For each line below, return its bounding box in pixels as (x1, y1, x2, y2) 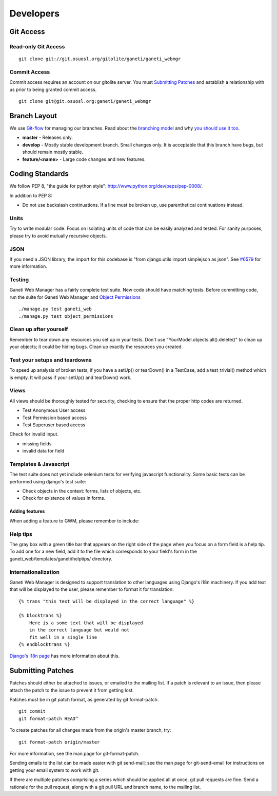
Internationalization (9, 568, 60, 575)
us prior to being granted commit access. (9, 86, 97, 93)
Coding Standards (9, 170, 69, 178)
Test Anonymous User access (22, 407, 86, 413)
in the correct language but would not (29, 627, 130, 633)
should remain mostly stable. (22, 149, 84, 155)
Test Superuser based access (22, 422, 86, 428)
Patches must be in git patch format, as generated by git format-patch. (9, 697, 159, 703)
